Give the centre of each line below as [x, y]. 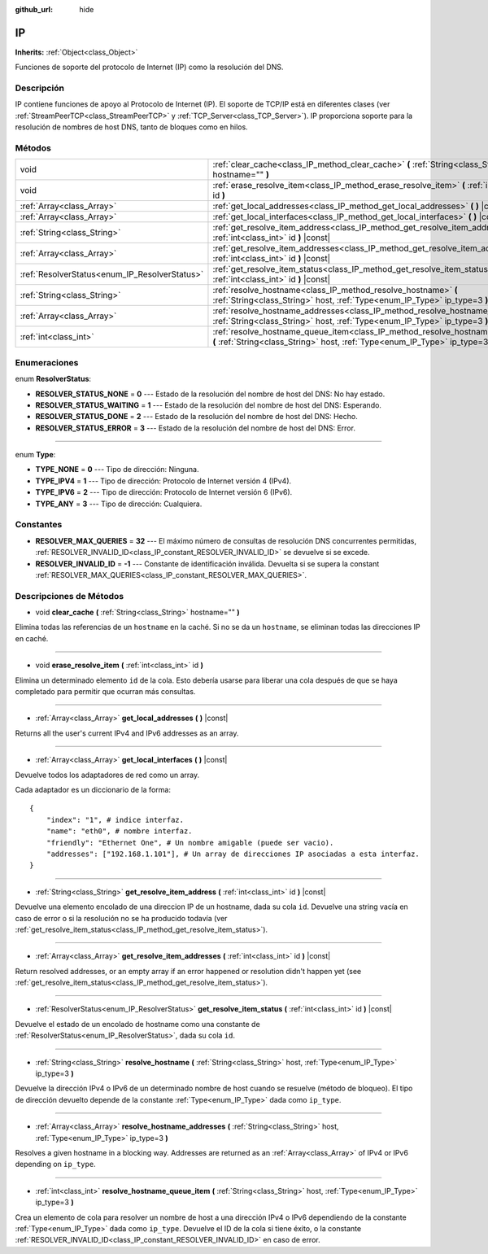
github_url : [34, 9]
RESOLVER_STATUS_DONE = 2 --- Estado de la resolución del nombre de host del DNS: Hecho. [196, 417]
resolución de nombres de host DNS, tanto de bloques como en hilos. [131, 127]
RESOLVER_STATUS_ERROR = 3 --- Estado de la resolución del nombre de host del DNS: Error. [195, 428]
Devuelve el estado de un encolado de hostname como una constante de [137, 1024]
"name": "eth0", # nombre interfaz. [119, 831]
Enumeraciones [47, 362]
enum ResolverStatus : [53, 379]
